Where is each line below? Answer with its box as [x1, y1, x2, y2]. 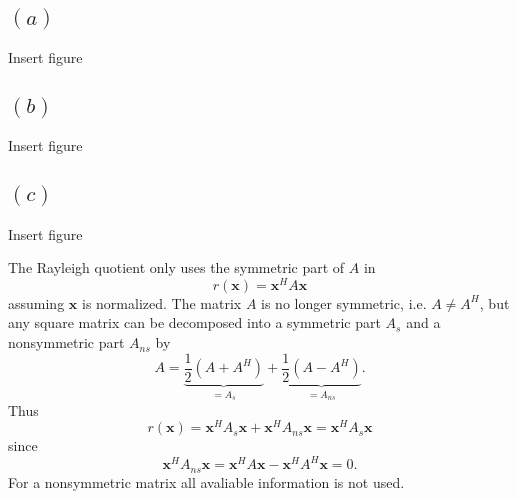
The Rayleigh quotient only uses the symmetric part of [8, 257, 345, 278]
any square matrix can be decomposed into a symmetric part [8, 312, 381, 333]
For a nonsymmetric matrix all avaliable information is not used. [8, 471, 405, 492]
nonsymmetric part [8, 332, 125, 353]
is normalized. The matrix [81, 292, 242, 313]
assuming [8, 292, 65, 313]
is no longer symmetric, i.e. [261, 292, 427, 313]
